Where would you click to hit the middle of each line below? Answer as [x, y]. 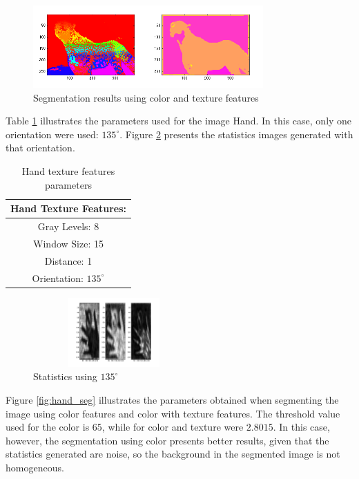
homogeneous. [35, 467]
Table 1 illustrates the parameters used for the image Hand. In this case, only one [179, 121]
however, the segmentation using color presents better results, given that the [167, 440]
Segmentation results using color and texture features [146, 97]
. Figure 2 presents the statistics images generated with [236, 134]
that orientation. [40, 148]
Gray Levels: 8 [68, 226]
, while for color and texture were [173, 427]
